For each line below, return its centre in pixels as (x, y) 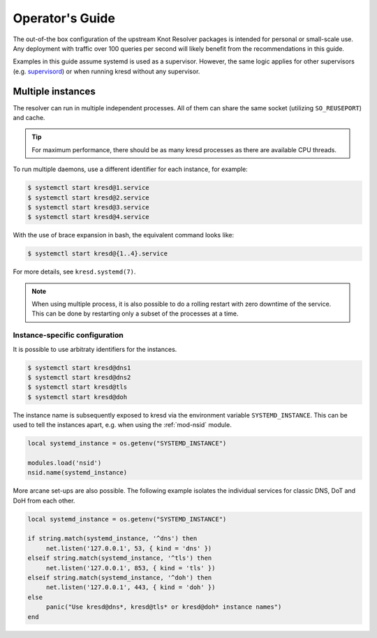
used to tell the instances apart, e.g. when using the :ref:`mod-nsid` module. (122, 425)
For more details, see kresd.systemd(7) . (74, 272)
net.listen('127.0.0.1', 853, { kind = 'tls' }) (131, 568)
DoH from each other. (44, 500)
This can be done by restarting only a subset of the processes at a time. (135, 313)
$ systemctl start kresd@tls (77, 387)
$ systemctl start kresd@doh (77, 397)
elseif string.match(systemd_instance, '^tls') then (120, 558)
